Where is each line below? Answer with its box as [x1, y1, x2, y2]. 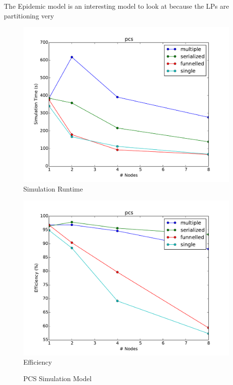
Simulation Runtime [23, 184, 83, 194]
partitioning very [4, 10, 54, 20]
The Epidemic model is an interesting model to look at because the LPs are [4, 1, 229, 11]
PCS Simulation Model [23, 373, 92, 384]
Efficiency [23, 357, 52, 367]
